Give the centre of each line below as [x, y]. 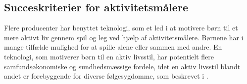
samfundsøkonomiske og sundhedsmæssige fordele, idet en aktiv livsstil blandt [122, 66]
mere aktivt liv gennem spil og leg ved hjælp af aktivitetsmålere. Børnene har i [124, 37]
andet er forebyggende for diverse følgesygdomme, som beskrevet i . [106, 76]
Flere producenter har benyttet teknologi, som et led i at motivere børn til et [121, 28]
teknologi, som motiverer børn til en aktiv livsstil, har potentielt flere [109, 56]
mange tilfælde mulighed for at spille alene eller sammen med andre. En [113, 47]
